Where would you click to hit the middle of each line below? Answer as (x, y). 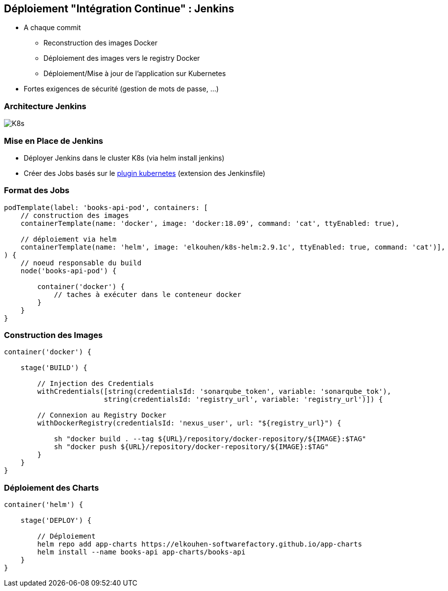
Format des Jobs (37, 190)
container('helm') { (44, 505)
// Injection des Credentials (96, 384)
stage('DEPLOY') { (56, 521)
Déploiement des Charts (52, 487)
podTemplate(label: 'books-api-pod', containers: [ (106, 207)
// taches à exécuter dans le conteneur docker (148, 294)
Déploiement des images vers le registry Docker (122, 58)
